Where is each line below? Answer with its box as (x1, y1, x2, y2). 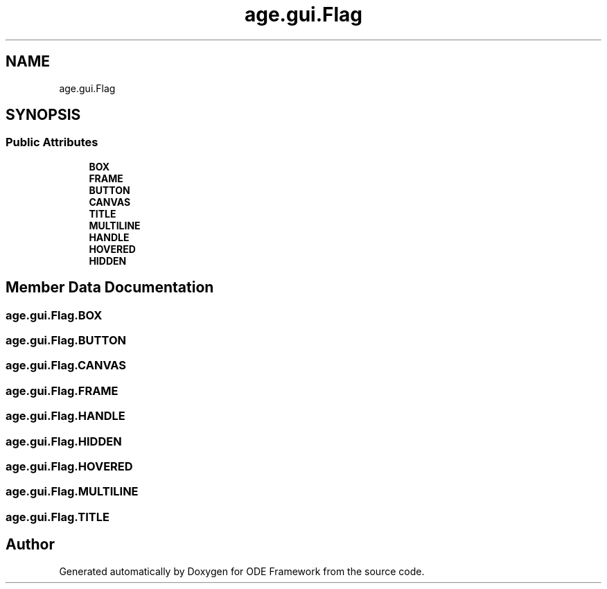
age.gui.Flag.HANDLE (6, 409, 125, 423)
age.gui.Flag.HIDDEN (6, 434, 122, 448)
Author (6, 536, 55, 554)
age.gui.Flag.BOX (6, 308, 103, 322)
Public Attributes (6, 135, 98, 150)
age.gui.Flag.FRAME (6, 383, 118, 398)
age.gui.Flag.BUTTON (6, 333, 126, 348)
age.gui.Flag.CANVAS (6, 358, 127, 373)
